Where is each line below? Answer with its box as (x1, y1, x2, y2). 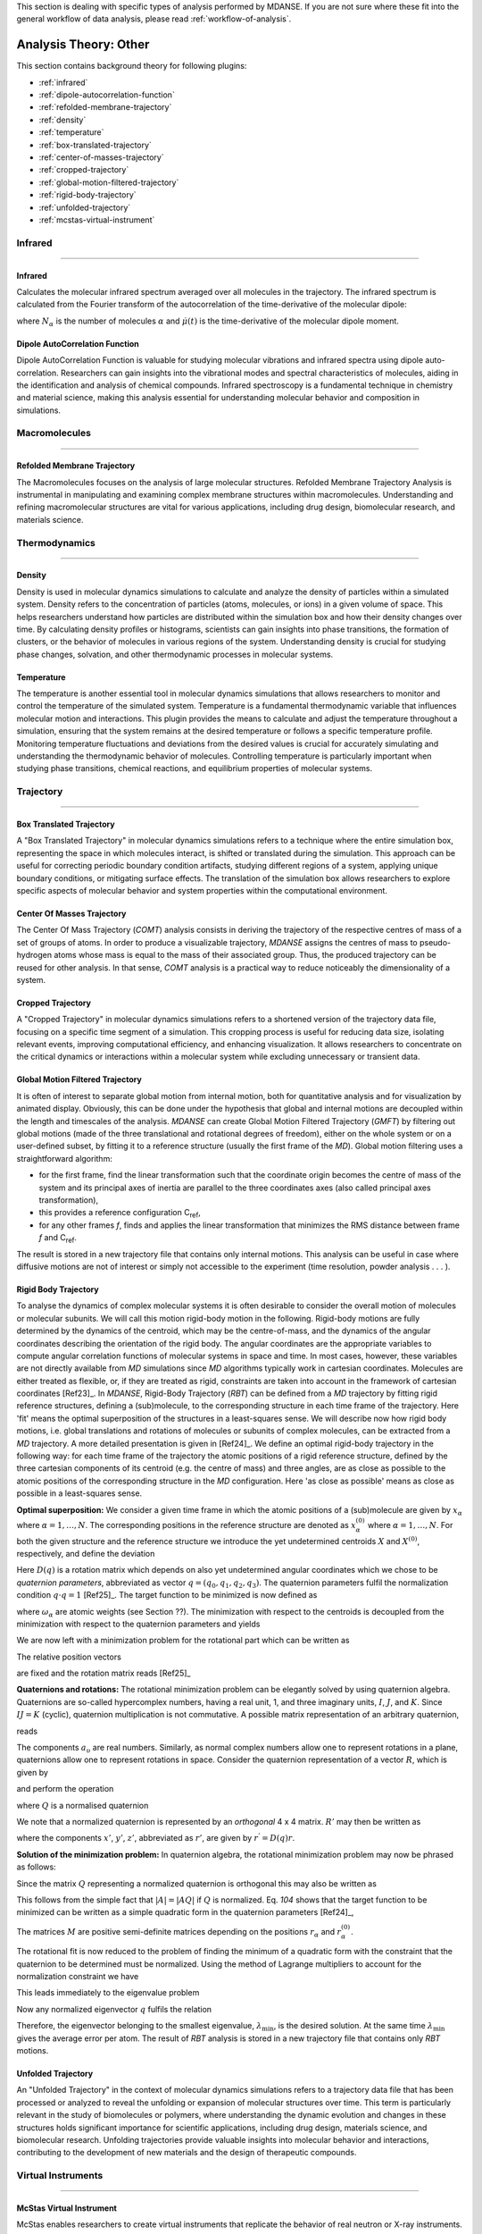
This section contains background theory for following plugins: (16, 61, 247, 71)
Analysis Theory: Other (16, 37, 150, 53)
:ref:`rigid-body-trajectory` (38, 189, 137, 200)
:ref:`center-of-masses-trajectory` (38, 152, 164, 163)
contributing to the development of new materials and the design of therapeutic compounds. (16, 2147, 357, 2158)
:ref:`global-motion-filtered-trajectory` (38, 177, 179, 188)
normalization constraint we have (16, 1971, 139, 1982)
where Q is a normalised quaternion (16, 1800, 149, 1810)
